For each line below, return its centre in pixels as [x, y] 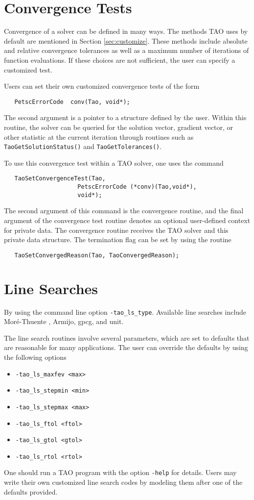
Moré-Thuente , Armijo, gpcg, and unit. [64, 321]
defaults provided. [31, 491]
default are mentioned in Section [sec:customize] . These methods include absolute [126, 40]
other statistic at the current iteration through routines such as [99, 137]
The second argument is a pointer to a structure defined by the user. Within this [125, 117]
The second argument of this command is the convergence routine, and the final [124, 211]
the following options [35, 357]
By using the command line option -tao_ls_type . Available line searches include [125, 312]
